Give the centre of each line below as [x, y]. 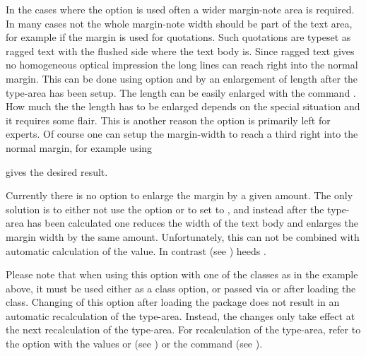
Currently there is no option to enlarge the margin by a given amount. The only [179, 195]
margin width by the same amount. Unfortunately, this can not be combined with [183, 236]
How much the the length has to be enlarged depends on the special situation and [183, 106]
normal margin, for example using [79, 147]
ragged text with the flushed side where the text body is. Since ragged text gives [180, 51]
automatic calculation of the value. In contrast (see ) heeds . [136, 250]
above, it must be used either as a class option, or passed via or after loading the [181, 288]
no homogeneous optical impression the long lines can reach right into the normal [182, 65]
